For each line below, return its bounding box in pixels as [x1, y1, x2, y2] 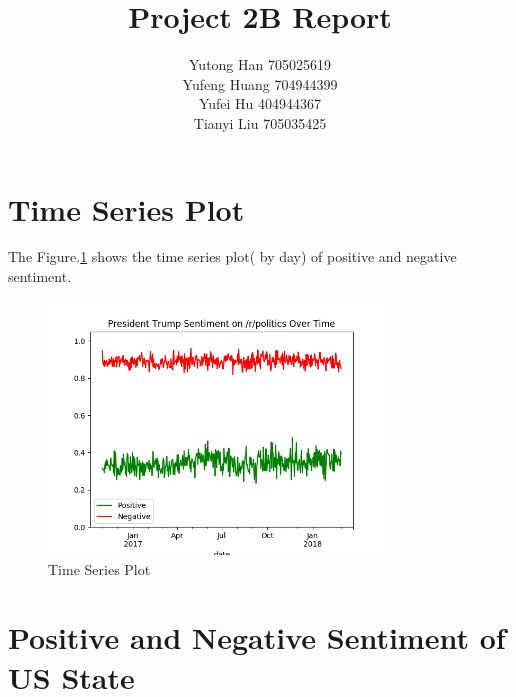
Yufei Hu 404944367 [198, 93, 322, 114]
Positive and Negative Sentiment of [8, 617, 506, 658]
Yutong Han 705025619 [189, 54, 331, 75]
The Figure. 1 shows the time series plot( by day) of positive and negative [8, 246, 457, 267]
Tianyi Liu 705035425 [193, 112, 327, 133]
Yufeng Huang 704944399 [182, 73, 338, 94]
